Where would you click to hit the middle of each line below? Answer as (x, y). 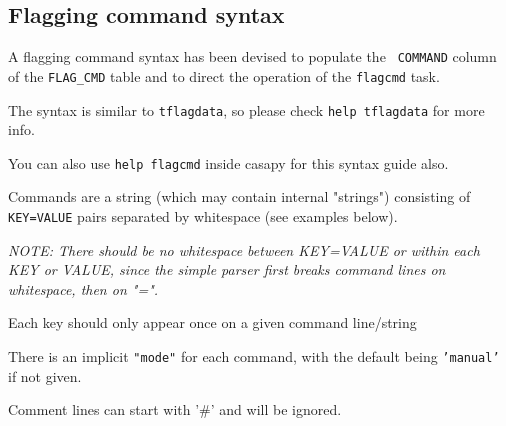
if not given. (45, 375)
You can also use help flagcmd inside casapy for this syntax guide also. (228, 162)
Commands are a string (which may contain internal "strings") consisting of (239, 196)
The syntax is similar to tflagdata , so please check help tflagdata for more (246, 109)
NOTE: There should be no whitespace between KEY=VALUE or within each (244, 249)
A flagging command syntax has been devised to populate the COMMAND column (252, 56)
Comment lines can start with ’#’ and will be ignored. (175, 409)
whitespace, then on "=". (83, 288)
